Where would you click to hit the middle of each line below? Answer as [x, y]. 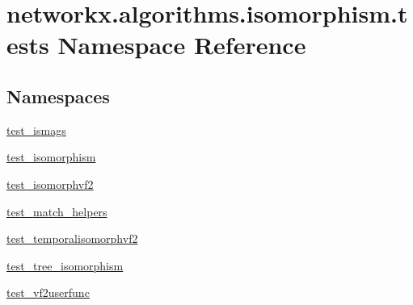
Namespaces [58, 96]
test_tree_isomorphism [65, 265]
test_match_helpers [57, 211]
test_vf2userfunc [48, 292]
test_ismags [36, 130]
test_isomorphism [51, 157]
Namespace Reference [182, 45]
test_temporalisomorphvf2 [72, 238]
